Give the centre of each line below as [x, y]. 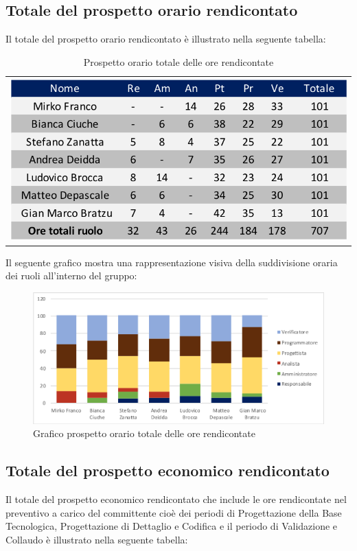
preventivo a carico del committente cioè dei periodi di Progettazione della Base [174, 512]
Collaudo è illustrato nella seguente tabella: [97, 539]
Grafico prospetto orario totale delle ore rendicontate [144, 433]
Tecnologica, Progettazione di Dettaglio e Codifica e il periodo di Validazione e [172, 526]
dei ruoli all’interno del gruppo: [71, 275]
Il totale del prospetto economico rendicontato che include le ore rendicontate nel [176, 499]
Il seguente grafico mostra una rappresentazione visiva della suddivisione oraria [172, 262]
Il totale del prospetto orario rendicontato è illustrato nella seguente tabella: [166, 39]
